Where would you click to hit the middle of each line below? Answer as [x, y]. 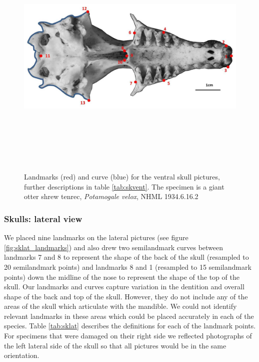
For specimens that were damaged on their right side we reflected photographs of [128, 336]
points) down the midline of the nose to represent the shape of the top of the [122, 277]
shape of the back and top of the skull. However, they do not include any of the [126, 296]
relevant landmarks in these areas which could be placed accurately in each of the [129, 316]
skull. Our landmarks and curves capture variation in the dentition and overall [124, 287]
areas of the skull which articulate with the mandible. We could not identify [120, 306]
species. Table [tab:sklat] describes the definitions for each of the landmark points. [130, 326]
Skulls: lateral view [43, 218]
